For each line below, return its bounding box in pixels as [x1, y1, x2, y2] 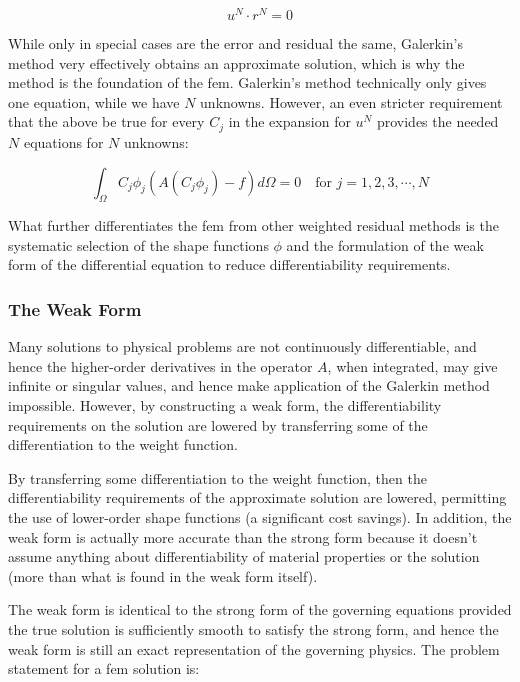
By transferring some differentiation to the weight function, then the [8, 467, 427, 488]
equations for [23, 131, 104, 152]
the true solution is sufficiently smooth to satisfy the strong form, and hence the [8, 619, 499, 640]
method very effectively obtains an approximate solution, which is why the [8, 52, 465, 73]
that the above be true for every [8, 111, 205, 132]
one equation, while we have [8, 91, 180, 112]
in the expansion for [228, 111, 351, 132]
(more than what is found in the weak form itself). [8, 565, 318, 586]
